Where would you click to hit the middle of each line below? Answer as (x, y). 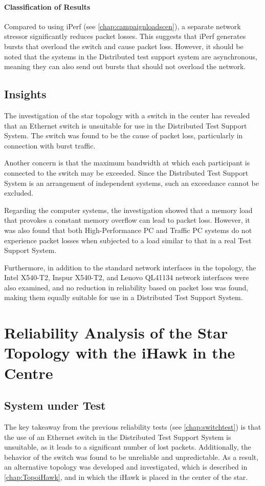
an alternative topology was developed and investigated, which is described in (126, 467)
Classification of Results (47, 6)
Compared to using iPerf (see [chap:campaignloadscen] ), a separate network (123, 26)
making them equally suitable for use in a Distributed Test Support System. (124, 297)
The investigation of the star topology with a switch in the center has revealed (127, 115)
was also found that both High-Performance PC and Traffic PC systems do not (128, 230)
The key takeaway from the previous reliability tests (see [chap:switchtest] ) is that (133, 427)
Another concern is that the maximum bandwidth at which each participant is (127, 163)
